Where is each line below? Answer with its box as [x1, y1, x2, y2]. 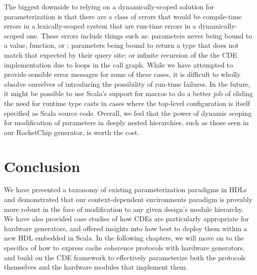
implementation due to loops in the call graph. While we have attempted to [4, 59, 233, 69]
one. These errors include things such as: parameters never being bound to [26, 30, 252, 40]
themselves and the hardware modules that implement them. [4, 262, 188, 272]
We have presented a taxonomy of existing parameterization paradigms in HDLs [4, 184, 247, 195]
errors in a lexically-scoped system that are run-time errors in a [4, 21, 196, 31]
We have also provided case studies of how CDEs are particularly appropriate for [4, 213, 249, 224]
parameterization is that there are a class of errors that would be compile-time [4, 11, 242, 21]
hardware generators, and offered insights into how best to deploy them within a [4, 223, 248, 233]
